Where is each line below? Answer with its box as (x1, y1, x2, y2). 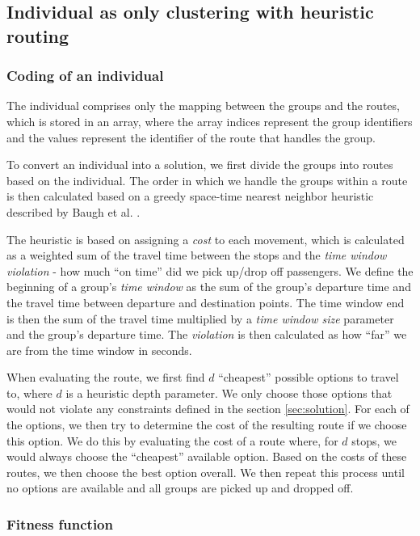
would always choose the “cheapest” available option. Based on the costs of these (6, 448, 407, 465)
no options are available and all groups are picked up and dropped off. (6, 479, 354, 496)
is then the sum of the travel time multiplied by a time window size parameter (6, 310, 394, 327)
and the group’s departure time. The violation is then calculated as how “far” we (6, 326, 407, 343)
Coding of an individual (6, 65, 164, 86)
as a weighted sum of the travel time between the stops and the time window (6, 247, 387, 264)
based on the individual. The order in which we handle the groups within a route (6, 171, 408, 188)
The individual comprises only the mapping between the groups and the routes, (6, 97, 400, 114)
